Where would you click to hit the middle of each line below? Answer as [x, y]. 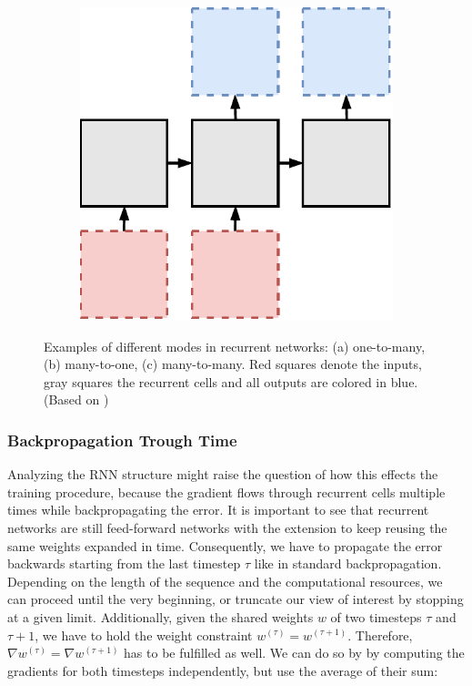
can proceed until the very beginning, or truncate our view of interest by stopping [236, 599]
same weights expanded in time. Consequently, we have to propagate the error [225, 545]
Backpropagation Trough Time [122, 440]
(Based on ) [76, 399]
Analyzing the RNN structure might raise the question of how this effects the [223, 474]
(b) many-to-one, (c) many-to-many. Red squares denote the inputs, [233, 364]
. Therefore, [380, 635]
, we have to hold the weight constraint [144, 635]
